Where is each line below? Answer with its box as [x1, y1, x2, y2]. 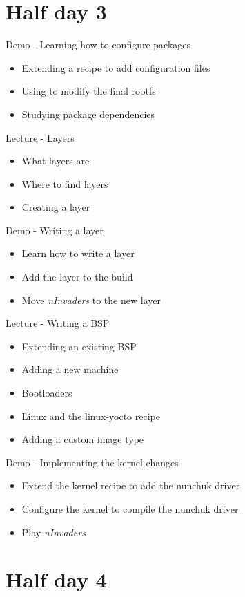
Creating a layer [21, 200, 90, 214]
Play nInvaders [21, 524, 86, 539]
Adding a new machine [21, 362, 119, 377]
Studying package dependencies [21, 106, 155, 121]
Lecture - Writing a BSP [6, 316, 110, 330]
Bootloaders [21, 386, 72, 400]
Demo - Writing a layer [6, 222, 104, 237]
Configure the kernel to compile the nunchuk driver [21, 502, 239, 515]
